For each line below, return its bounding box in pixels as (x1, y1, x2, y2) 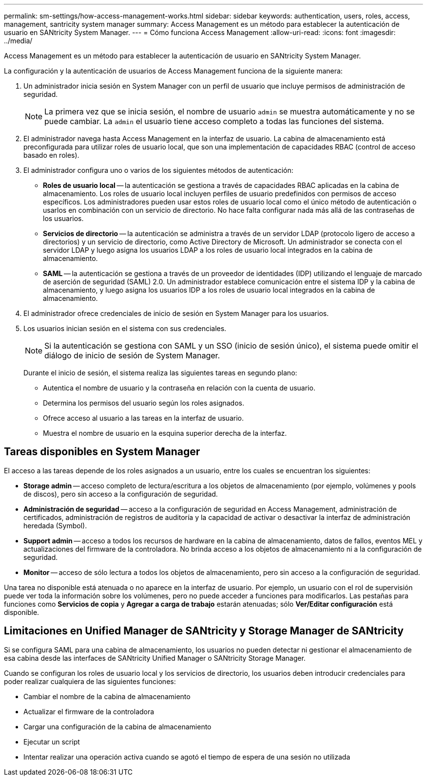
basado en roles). (23, 151, 79, 159)
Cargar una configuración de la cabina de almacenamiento (23, 722, 212, 731)
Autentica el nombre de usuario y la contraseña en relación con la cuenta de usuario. (43, 384, 315, 392)
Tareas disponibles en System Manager (4, 446, 200, 458)
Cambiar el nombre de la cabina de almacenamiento (23, 692, 191, 701)
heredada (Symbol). (23, 521, 87, 530)
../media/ (4, 37, 33, 45)
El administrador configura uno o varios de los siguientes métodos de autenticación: (23, 166, 293, 174)
